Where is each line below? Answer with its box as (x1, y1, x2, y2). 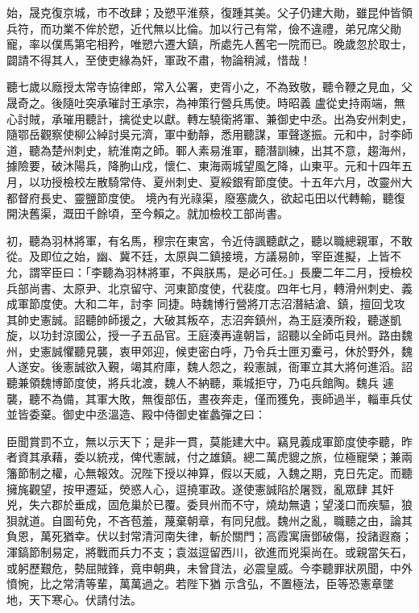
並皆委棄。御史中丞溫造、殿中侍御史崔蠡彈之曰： (6, 406, 266, 423)
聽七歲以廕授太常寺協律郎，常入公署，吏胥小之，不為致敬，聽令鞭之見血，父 (6, 78, 413, 95)
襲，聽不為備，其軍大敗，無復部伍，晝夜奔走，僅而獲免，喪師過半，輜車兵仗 (6, 390, 413, 407)
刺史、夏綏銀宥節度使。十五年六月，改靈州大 (175, 173, 413, 190)
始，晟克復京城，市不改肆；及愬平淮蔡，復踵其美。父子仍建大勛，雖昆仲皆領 (6, 4, 413, 20)
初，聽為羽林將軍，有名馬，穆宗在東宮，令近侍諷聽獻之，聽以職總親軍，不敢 (6, 231, 413, 248)
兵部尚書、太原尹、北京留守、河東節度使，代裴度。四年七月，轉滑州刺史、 (6, 279, 401, 296)
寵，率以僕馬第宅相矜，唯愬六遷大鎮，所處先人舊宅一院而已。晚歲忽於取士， (6, 35, 413, 52)
